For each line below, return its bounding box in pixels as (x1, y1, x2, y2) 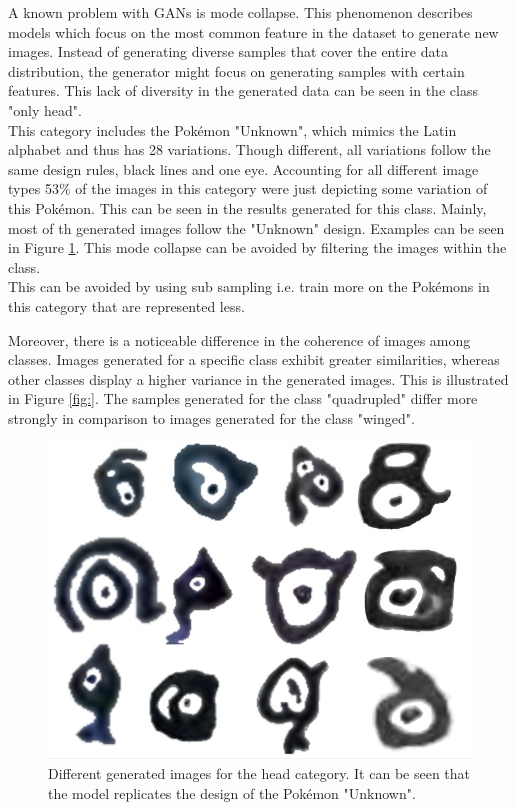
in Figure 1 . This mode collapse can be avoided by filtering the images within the (8, 237, 507, 258)
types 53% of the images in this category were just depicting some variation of (8, 178, 488, 199)
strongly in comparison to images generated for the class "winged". (8, 407, 415, 428)
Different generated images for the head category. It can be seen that (48, 762, 471, 783)
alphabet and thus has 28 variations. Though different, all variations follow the (8, 139, 491, 160)
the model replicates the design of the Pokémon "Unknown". (48, 782, 416, 803)
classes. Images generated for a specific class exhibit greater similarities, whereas (8, 349, 500, 370)
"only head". (8, 99, 82, 120)
